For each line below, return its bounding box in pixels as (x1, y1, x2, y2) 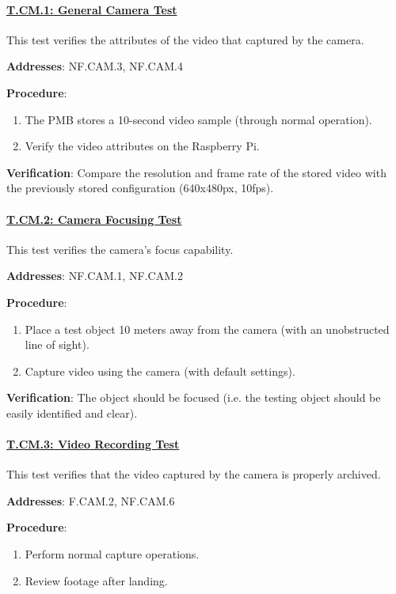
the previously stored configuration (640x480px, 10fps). (6, 180, 274, 196)
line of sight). (25, 336, 89, 353)
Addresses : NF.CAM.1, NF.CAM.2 (6, 267, 183, 284)
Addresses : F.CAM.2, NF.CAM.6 (6, 492, 175, 509)
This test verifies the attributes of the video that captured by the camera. (6, 31, 364, 47)
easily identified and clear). (6, 404, 138, 421)
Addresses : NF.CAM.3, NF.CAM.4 (6, 58, 183, 74)
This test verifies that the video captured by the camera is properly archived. (6, 466, 381, 482)
